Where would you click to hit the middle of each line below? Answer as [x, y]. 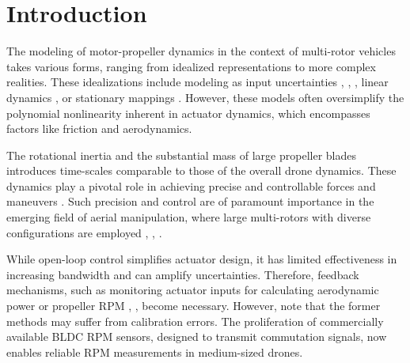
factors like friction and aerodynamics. [99, 129]
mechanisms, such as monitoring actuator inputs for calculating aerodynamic [193, 290]
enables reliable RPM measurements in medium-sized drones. [155, 352]
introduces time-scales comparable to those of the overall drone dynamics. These [201, 170]
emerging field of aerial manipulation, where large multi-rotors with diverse [189, 217]
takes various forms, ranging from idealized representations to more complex [191, 66]
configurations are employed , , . [84, 232]
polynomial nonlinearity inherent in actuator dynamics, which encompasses [188, 113]
